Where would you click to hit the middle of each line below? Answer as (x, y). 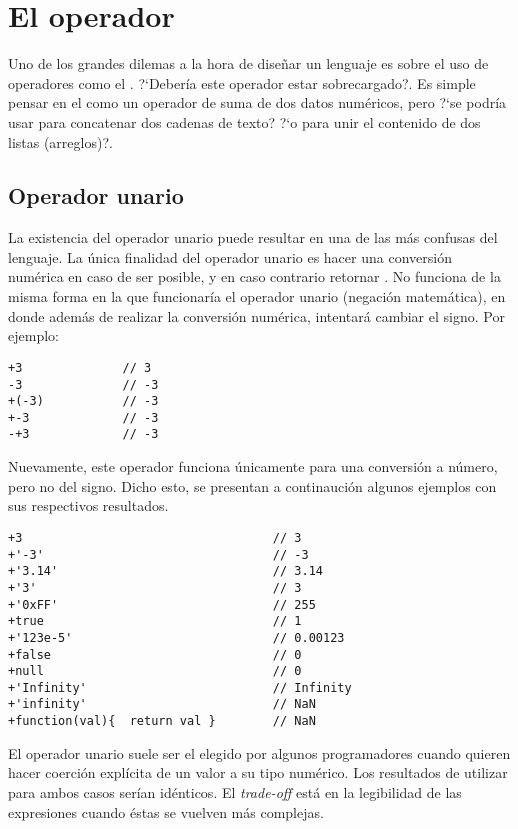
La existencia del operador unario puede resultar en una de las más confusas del (253, 237)
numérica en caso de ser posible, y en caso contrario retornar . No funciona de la (254, 276)
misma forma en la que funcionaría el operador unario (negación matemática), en (257, 296)
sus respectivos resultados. (88, 505)
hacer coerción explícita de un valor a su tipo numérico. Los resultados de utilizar (258, 772)
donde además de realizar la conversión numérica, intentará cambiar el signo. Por (256, 315)
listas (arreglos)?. (60, 141)
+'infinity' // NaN (162, 704)
